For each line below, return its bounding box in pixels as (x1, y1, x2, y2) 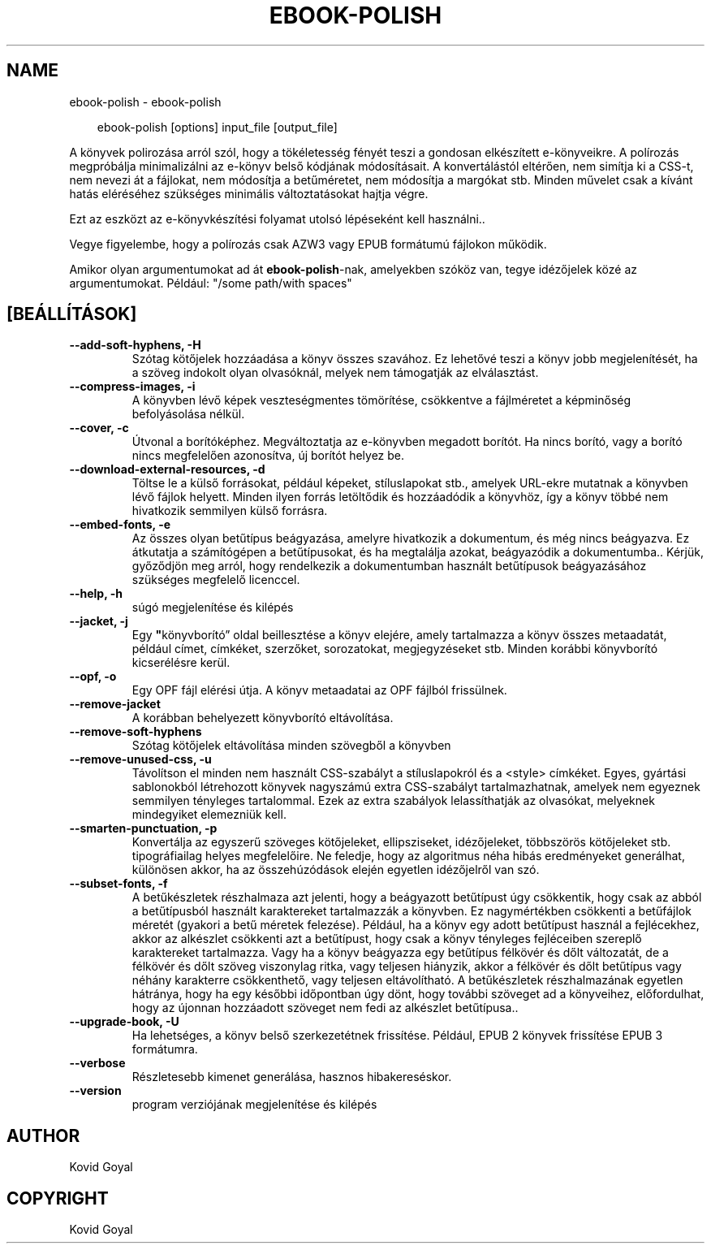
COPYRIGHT (6, 1187, 109, 1209)
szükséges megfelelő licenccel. (131, 573, 300, 587)
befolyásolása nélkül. (131, 407, 245, 422)
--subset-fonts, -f (69, 876, 168, 891)
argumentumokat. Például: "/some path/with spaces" (69, 275, 352, 290)
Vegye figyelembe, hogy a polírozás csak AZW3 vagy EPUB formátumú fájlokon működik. (69, 236, 547, 251)
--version (69, 1083, 122, 1098)
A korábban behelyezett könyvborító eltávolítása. (131, 711, 394, 725)
